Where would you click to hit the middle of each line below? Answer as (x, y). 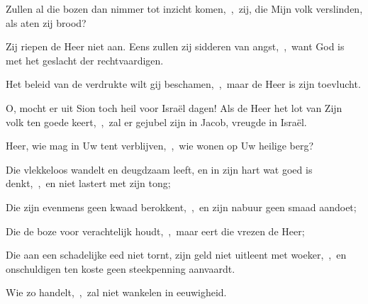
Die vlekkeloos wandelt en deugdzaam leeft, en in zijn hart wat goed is (159, 169)
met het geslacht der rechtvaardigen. (85, 60)
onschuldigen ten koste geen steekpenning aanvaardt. (121, 268)
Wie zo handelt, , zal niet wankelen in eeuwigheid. (116, 292)
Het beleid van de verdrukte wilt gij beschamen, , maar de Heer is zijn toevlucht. (183, 84)
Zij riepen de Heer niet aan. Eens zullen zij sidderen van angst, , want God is (175, 46)
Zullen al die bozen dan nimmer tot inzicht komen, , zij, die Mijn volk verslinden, (184, 9)
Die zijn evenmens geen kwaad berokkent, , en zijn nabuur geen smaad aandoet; (181, 207)
